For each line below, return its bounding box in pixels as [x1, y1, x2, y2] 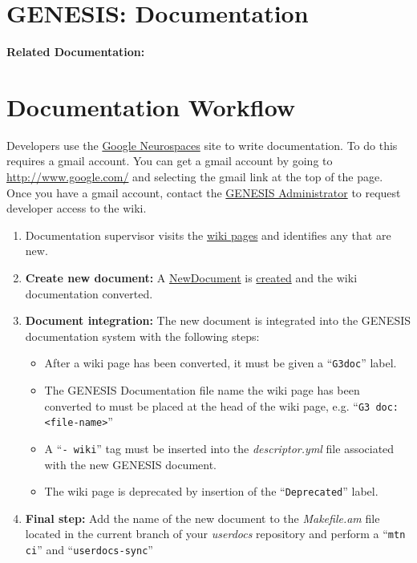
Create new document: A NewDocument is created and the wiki [25, 269, 358, 286]
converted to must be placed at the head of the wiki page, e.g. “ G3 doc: [44, 397, 399, 414]
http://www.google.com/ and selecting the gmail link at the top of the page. [6, 168, 383, 185]
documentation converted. [25, 285, 153, 302]
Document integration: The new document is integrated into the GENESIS [25, 312, 411, 329]
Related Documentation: [6, 43, 145, 60]
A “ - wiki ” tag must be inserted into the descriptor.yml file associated [44, 439, 395, 456]
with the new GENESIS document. [44, 456, 217, 472]
